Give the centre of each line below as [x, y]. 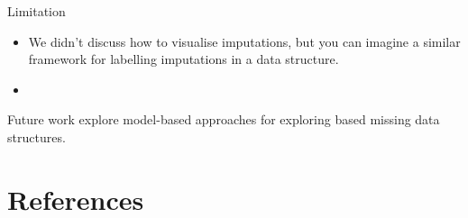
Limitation [37, 11]
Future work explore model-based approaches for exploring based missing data [224, 119]
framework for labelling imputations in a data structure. [184, 59]
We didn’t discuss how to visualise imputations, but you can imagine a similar [244, 41]
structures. [37, 136]
